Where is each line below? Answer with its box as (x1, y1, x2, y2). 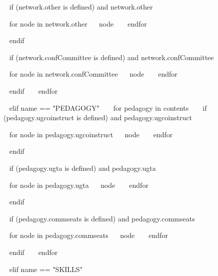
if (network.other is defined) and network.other (9, 2, 153, 12)
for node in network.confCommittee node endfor (9, 69, 177, 79)
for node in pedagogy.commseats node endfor (9, 230, 168, 240)
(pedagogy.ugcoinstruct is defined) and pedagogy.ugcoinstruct (3, 112, 192, 123)
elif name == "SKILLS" (9, 263, 82, 274)
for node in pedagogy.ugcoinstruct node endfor (9, 129, 173, 139)
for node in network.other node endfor (9, 18, 147, 29)
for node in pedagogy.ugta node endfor (9, 179, 148, 190)
